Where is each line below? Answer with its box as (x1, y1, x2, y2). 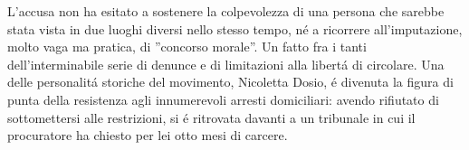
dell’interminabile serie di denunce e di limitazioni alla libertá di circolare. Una (7, 54, 445, 73)
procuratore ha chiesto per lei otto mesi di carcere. (7, 126, 288, 145)
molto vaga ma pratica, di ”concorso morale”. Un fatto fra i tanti (7, 37, 367, 56)
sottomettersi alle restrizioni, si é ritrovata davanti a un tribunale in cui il (7, 108, 416, 127)
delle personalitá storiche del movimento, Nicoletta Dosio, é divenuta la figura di (7, 72, 454, 91)
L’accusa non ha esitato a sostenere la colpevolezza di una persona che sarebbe (7, 2, 445, 20)
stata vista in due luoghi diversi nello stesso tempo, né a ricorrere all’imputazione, (7, 19, 463, 38)
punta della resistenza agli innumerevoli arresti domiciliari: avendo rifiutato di (7, 89, 439, 108)
